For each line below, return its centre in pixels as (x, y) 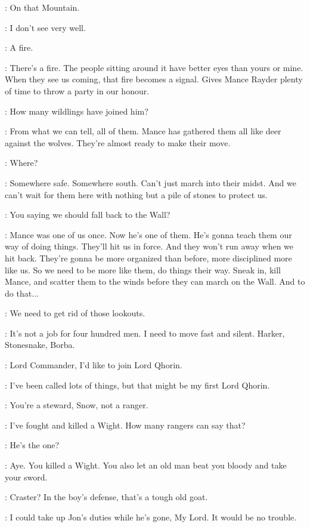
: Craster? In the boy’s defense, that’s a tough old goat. (106, 497)
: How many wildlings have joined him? (77, 111)
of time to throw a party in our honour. (77, 90)
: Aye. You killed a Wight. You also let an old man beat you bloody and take (146, 465)
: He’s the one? (32, 445)
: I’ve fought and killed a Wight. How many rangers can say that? (125, 425)
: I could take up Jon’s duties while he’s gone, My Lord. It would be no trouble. (151, 517)
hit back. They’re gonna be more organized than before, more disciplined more (148, 258)
